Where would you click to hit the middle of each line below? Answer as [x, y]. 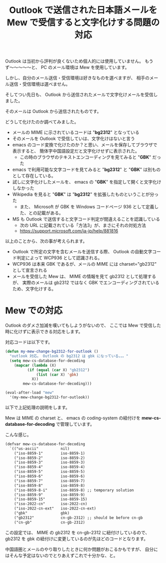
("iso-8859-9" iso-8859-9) [50, 495]
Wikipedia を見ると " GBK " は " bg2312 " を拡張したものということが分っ [85, 194]
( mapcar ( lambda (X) [35, 365]
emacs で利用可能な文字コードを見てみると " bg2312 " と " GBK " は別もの [86, 169]
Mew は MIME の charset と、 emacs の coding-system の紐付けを [73, 418]
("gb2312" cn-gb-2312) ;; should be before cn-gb [78, 518]
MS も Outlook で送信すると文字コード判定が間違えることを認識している [86, 219]
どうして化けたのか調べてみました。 [42, 122]
